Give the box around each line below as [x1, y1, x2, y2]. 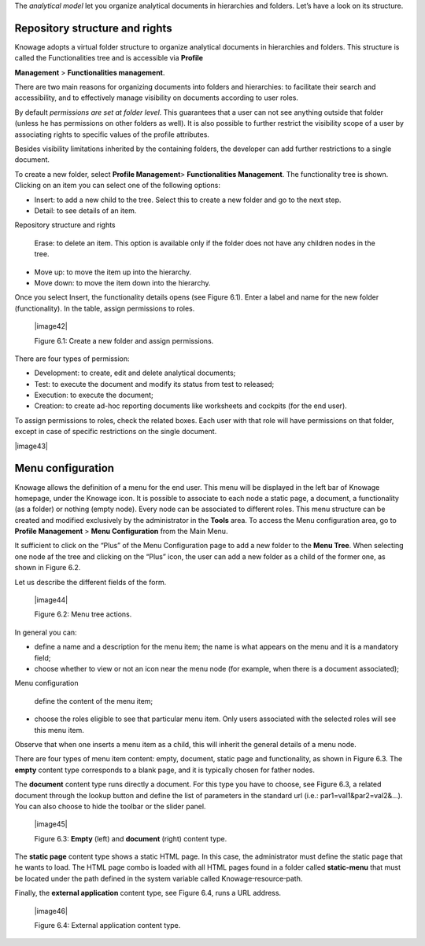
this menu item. [34, 725, 84, 734]
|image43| [14, 441, 49, 451]
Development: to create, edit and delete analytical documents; [34, 368, 236, 377]
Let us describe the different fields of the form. [14, 577, 167, 587]
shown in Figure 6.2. [14, 563, 81, 572]
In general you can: [14, 628, 78, 637]
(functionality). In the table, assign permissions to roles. [14, 304, 195, 313]
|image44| [34, 595, 68, 605]
